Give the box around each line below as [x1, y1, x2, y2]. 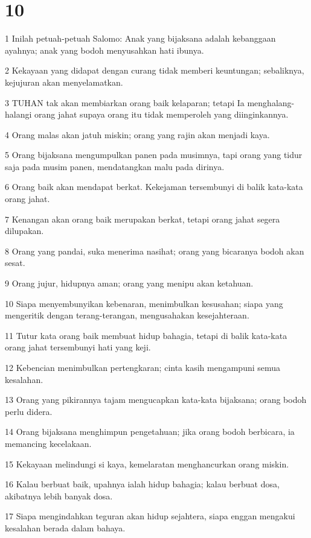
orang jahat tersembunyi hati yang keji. [5, 341, 151, 353]
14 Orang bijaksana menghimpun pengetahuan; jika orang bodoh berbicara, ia [5, 425, 295, 438]
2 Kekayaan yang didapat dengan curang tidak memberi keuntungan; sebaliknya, [5, 64, 304, 77]
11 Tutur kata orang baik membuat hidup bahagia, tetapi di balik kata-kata [5, 329, 287, 341]
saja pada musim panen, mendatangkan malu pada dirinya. [5, 160, 225, 172]
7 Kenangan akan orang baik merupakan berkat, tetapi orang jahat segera [5, 212, 280, 225]
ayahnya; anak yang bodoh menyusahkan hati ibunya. [5, 43, 204, 56]
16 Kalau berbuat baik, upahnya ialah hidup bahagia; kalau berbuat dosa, [5, 478, 280, 490]
